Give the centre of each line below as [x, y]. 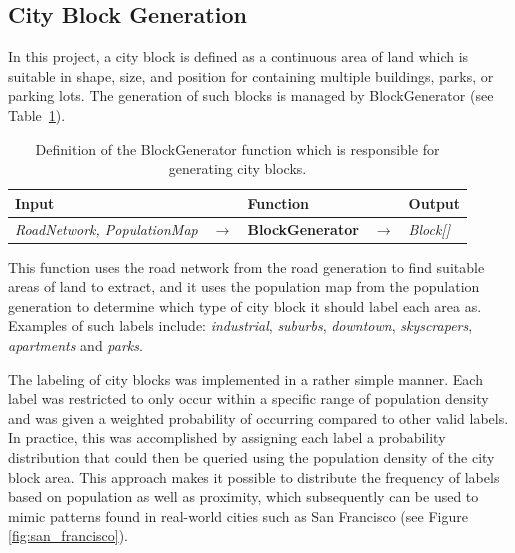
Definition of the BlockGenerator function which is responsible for [237, 148]
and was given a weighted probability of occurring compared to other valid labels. [258, 417]
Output [434, 202]
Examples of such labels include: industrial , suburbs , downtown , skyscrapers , [240, 325]
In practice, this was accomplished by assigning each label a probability [227, 437]
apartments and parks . [75, 345]
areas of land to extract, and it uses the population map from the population [244, 286]
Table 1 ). [37, 114]
